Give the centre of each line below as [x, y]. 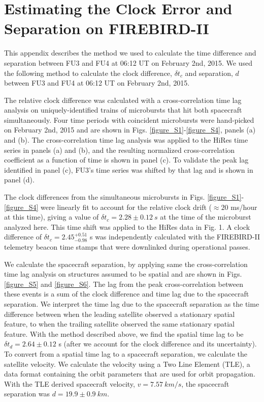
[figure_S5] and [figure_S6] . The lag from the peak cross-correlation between [124, 284]
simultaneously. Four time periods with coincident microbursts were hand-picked [129, 119]
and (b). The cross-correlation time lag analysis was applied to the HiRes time [126, 140]
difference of [23, 237]
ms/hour [244, 207]
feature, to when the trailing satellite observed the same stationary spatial [119, 324]
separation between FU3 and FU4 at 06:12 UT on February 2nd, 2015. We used [128, 62]
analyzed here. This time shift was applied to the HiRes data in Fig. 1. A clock [127, 226]
